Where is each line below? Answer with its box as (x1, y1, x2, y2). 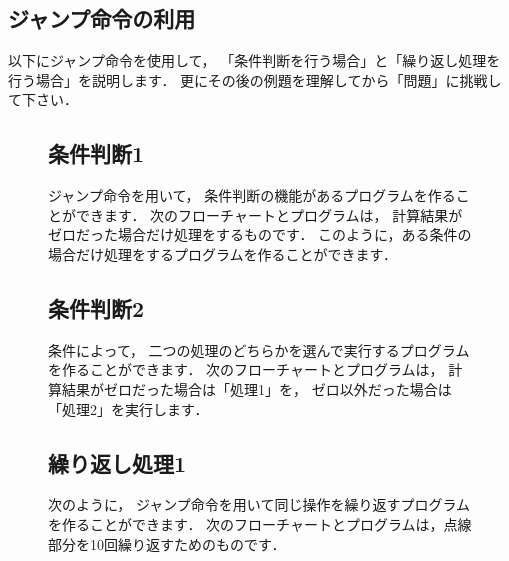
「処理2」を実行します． (48, 398, 209, 419)
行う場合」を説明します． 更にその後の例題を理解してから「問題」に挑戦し (8, 69, 502, 90)
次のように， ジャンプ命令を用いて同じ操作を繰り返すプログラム (48, 494, 471, 515)
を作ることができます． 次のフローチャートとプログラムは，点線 (48, 513, 472, 534)
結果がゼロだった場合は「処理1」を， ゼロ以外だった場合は (61, 378, 452, 399)
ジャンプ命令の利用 (8, 3, 196, 34)
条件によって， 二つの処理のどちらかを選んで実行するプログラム (48, 339, 470, 360)
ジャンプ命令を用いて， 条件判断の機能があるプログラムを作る (48, 185, 456, 206)
